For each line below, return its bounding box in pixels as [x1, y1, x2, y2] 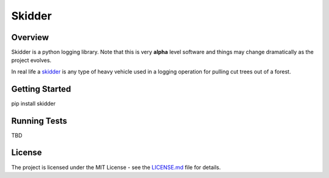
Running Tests [11, 115, 67, 126]
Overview [11, 32, 49, 43]
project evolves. [11, 56, 52, 64]
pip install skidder [11, 100, 56, 107]
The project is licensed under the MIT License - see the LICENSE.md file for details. [11, 163, 221, 171]
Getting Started [11, 84, 71, 94]
